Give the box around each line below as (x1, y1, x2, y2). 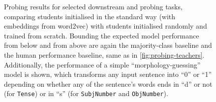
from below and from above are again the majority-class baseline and (4, 40, 212, 50)
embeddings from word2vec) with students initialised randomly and (4, 21, 207, 31)
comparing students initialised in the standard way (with (4, 11, 176, 21)
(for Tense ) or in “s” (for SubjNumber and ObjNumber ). (4, 88, 168, 99)
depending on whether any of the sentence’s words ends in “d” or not (4, 78, 213, 89)
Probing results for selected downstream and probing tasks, (4, 1, 183, 11)
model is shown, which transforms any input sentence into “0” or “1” (4, 69, 212, 79)
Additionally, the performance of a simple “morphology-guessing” (4, 59, 201, 69)
